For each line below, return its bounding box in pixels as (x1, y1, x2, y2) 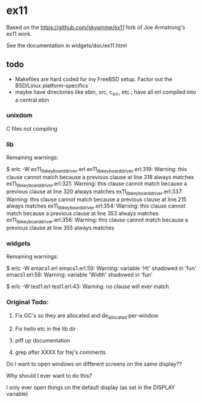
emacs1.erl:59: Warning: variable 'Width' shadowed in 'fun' (6, 271, 153, 278)
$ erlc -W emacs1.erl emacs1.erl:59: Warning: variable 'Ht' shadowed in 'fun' (6, 264, 197, 272)
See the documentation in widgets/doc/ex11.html (6, 42, 127, 49)
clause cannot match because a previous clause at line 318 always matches (6, 173, 194, 180)
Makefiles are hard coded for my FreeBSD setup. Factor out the (14, 75, 173, 82)
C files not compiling (6, 125, 58, 132)
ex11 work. (6, 30, 32, 37)
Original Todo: (6, 298, 49, 306)
